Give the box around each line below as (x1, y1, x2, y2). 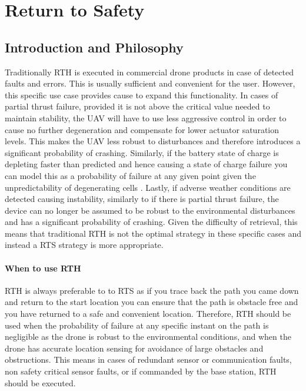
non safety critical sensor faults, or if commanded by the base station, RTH (5, 365, 277, 377)
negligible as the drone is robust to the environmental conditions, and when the (5, 330, 291, 343)
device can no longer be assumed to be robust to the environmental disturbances (5, 204, 295, 216)
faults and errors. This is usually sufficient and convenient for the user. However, (5, 77, 295, 90)
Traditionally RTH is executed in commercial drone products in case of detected (5, 65, 294, 78)
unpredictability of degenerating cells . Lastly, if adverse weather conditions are (5, 181, 291, 193)
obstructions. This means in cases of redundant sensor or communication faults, (5, 353, 292, 366)
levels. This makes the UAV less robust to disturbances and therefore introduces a (5, 135, 301, 147)
